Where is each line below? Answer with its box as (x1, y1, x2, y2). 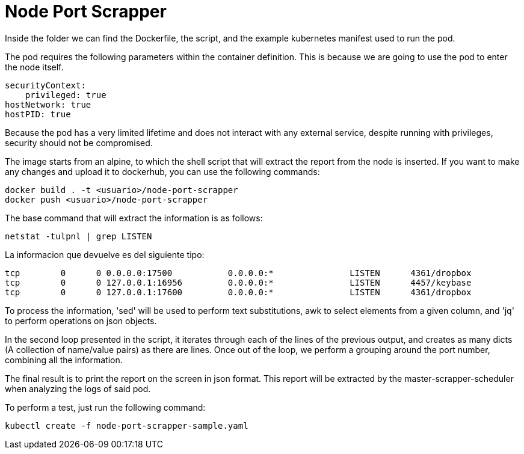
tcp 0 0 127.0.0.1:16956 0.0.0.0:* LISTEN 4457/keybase (5, 277, 472, 287)
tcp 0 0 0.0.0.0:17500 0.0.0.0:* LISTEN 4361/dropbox (5, 268, 472, 278)
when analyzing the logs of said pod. (5, 383, 151, 394)
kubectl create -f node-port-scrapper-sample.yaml (5, 420, 248, 431)
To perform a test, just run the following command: (5, 402, 206, 413)
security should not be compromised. (5, 137, 153, 148)
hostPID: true (5, 109, 71, 119)
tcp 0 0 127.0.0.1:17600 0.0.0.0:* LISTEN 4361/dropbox (5, 287, 472, 297)
